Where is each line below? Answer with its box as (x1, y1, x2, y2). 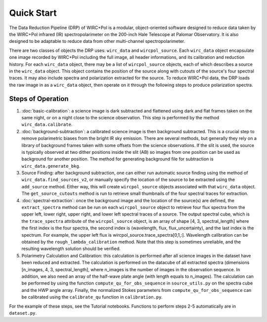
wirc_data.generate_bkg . (21, 163, 81, 169)
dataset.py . (9, 310, 37, 316)
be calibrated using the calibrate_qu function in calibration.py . (21, 294, 163, 300)
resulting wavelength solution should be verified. (21, 246, 121, 251)
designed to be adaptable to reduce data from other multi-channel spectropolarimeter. (9, 38, 185, 44)
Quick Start (9, 7, 57, 18)
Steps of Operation (9, 95, 69, 103)
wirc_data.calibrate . (21, 121, 73, 128)
